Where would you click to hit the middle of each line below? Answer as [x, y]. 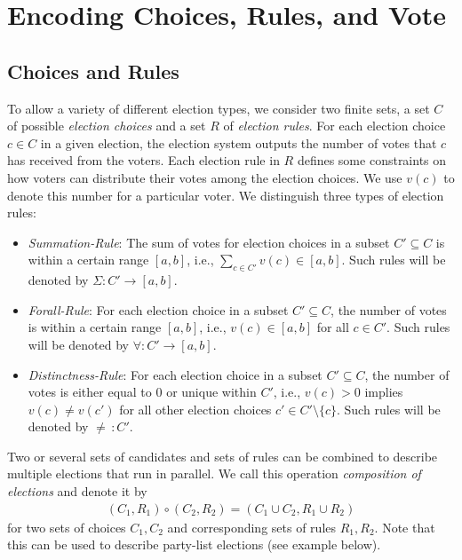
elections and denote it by [77, 491]
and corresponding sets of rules [252, 527]
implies [384, 392]
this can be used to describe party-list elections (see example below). [194, 544]
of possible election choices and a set [107, 126]
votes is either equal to [90, 392]
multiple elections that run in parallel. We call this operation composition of [214, 473]
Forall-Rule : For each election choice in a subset [158, 309]
